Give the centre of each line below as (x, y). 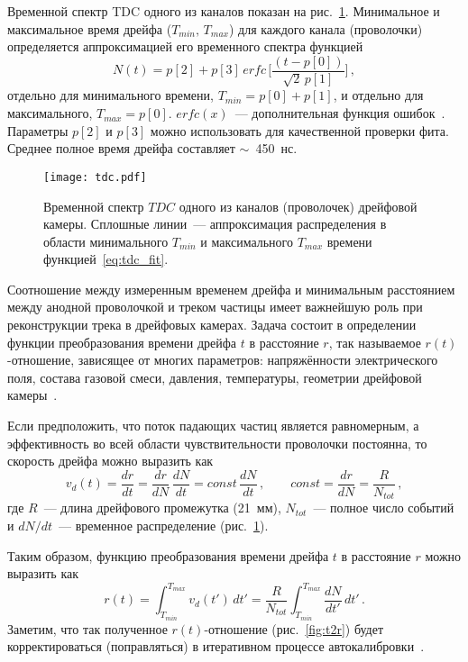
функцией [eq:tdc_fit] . (106, 259)
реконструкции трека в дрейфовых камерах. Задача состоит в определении (212, 325)
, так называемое (375, 342)
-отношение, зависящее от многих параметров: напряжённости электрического (223, 360)
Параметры (38, 130)
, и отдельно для (378, 95)
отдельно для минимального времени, (110, 95)
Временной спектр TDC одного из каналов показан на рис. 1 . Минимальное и (224, 11)
